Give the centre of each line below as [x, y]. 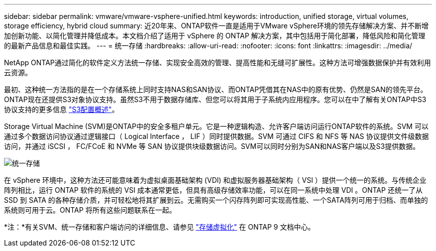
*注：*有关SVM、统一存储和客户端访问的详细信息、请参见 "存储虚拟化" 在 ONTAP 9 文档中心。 [160, 227]
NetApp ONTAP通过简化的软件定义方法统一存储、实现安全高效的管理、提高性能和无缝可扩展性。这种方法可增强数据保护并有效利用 [218, 63]
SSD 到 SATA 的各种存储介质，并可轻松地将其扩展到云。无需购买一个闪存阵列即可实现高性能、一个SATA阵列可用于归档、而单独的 [216, 200]
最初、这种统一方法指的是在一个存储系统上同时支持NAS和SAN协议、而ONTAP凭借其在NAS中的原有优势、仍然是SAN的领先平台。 [216, 89]
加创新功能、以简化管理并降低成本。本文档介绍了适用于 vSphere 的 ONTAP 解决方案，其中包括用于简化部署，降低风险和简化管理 [215, 36]
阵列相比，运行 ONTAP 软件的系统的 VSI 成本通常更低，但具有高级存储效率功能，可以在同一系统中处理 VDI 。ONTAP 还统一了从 [213, 190]
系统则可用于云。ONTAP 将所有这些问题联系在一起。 [90, 210]
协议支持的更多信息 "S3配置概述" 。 [61, 109]
